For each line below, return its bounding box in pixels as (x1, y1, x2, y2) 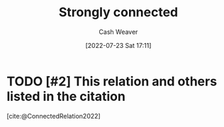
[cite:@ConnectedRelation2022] (6, 111, 101, 120)
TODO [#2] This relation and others (6, 73, 218, 89)
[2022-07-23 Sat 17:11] (85, 41, 152, 49)
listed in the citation (6, 88, 125, 104)
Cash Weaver (99, 28, 138, 36)
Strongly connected (58, 4, 179, 20)
